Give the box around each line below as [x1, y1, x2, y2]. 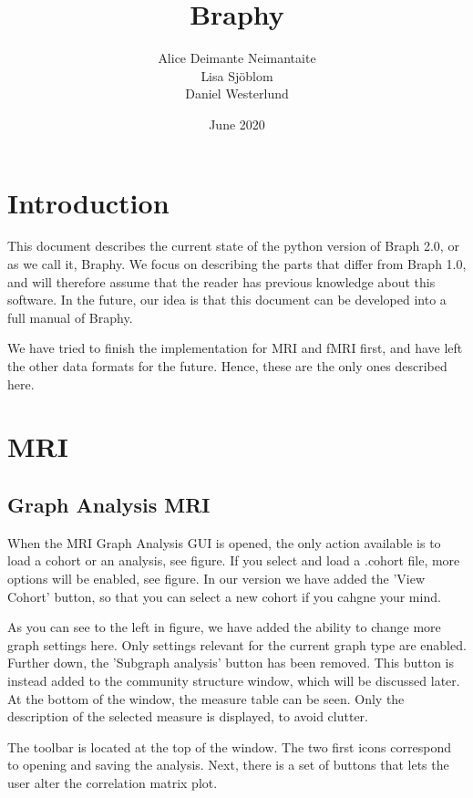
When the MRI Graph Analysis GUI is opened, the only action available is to [7, 533, 441, 552]
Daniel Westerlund [185, 84, 289, 103]
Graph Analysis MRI [7, 490, 211, 518]
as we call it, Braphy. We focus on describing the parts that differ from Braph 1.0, [7, 254, 467, 274]
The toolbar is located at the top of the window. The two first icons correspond [7, 737, 451, 756]
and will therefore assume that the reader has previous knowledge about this [7, 272, 436, 291]
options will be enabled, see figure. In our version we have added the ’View [7, 568, 426, 587]
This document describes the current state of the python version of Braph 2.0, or [7, 236, 459, 255]
